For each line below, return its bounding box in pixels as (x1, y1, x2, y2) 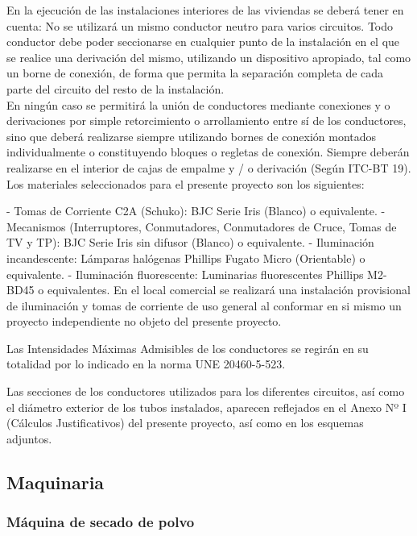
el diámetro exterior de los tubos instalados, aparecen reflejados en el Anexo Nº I (6, 398, 407, 415)
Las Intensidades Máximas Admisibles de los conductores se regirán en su (6, 339, 369, 356)
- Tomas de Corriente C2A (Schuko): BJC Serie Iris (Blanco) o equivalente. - (6, 202, 386, 219)
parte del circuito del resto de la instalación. (6, 80, 225, 97)
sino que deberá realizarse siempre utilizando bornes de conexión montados (6, 127, 377, 144)
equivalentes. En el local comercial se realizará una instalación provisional (47, 281, 411, 298)
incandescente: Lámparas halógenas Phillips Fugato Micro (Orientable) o (6, 249, 365, 266)
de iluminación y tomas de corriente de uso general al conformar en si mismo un (6, 297, 402, 314)
